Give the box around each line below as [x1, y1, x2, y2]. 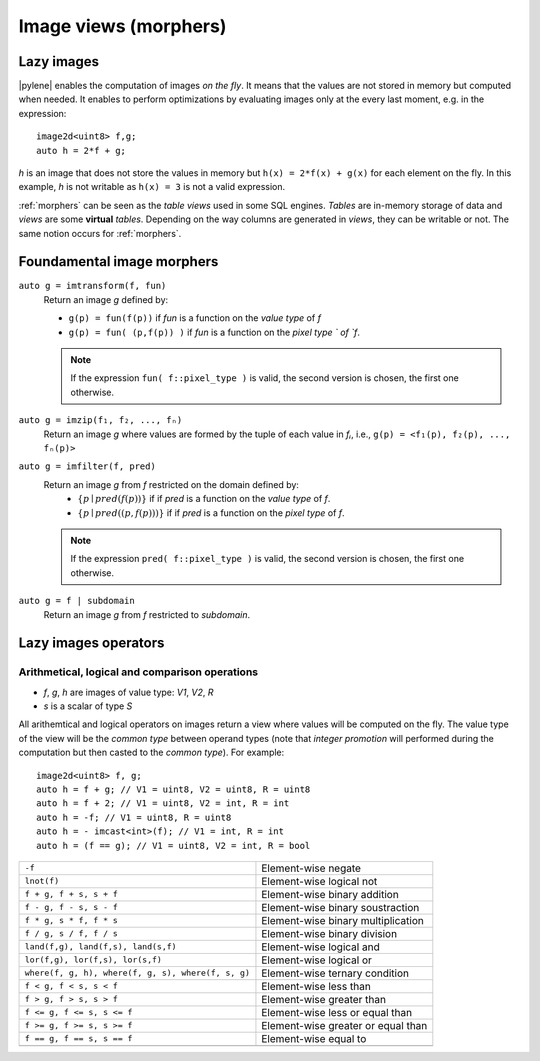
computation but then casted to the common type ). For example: [18, 746, 285, 759]
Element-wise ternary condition [261, 966, 410, 980]
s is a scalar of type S [43, 700, 133, 712]
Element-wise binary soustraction [261, 900, 420, 914]
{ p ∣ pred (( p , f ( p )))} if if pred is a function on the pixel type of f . [77, 506, 345, 519]
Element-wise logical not [261, 874, 378, 888]
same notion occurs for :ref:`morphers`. [18, 227, 182, 239]
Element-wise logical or [261, 953, 372, 967]
